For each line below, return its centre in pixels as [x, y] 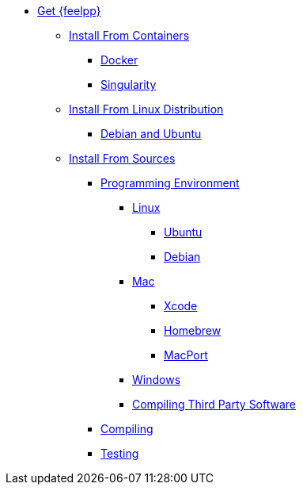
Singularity [129, 84]
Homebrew [193, 330]
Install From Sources [122, 158]
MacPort [186, 355]
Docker [119, 60]
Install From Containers [129, 35]
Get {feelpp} [69, 11]
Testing [120, 453]
